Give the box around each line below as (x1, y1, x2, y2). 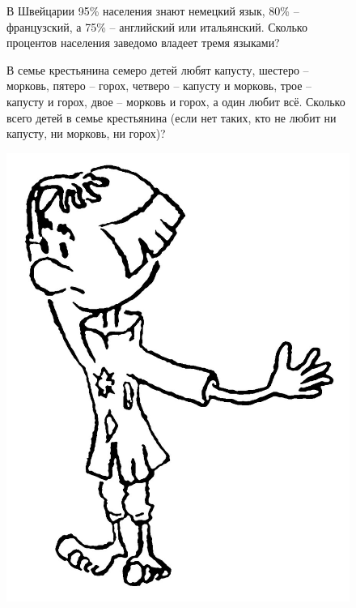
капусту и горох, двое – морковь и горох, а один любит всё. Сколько (6, 92, 345, 109)
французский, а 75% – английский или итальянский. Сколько (6, 18, 307, 35)
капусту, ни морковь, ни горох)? (6, 125, 166, 142)
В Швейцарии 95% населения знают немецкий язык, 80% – (6, 2, 299, 19)
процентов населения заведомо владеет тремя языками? (6, 34, 280, 51)
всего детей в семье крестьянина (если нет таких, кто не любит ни (6, 109, 337, 126)
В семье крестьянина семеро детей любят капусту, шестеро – (6, 61, 309, 78)
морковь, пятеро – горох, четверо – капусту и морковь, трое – (6, 77, 312, 94)
